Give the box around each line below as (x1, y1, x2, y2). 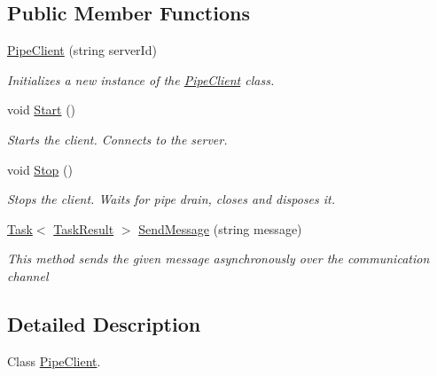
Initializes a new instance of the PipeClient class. (7, 70, 275, 89)
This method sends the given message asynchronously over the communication (7, 249, 430, 268)
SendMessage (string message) (138, 219, 302, 238)
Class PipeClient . (7, 351, 101, 370)
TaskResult (53, 219, 114, 238)
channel (7, 266, 49, 285)
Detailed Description (7, 309, 201, 337)
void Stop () (7, 160, 73, 178)
